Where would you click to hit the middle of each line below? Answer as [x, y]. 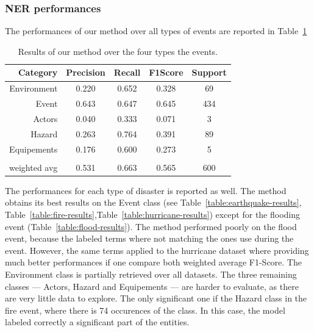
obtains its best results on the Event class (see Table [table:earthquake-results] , [153, 202]
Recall [127, 72]
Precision [86, 72]
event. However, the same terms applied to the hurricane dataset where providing [157, 250]
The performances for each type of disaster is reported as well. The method [146, 190]
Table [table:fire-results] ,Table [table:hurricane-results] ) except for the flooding [153, 214]
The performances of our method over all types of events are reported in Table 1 [156, 31]
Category [38, 72]
